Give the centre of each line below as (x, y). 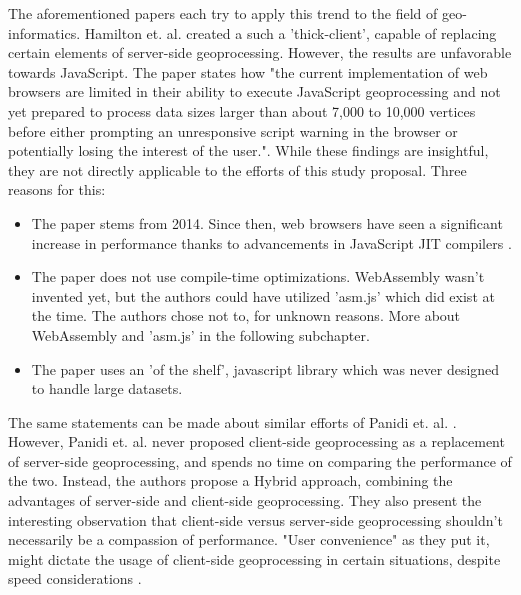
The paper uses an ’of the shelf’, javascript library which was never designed (265, 368)
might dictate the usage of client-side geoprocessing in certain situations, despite (254, 558)
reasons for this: (57, 189)
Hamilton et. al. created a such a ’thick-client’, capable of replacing (290, 32)
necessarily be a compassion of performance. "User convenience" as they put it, (249, 539)
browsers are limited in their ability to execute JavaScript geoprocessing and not (254, 91)
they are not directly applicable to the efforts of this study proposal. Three (237, 169)
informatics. (44, 32)
